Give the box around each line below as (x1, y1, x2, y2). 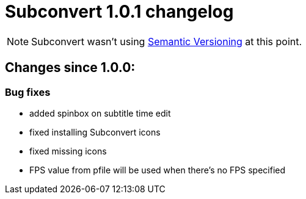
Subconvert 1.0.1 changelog (5, 1, 234, 22)
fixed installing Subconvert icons (29, 126, 161, 137)
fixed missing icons (29, 145, 107, 156)
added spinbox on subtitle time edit (29, 107, 171, 118)
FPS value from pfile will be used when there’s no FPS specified (29, 164, 286, 175)
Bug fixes (5, 85, 51, 98)
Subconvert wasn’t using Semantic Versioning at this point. (31, 35, 302, 48)
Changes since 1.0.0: (5, 60, 136, 76)
